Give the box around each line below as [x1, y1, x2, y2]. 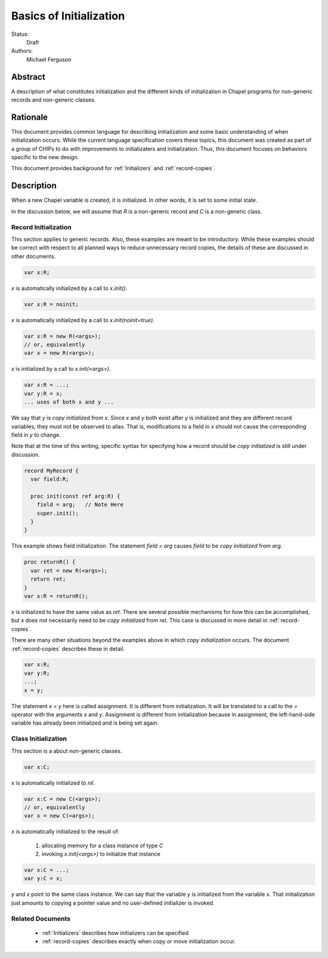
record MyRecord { [24, 467, 79, 474]
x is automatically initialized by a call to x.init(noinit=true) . [11, 316, 155, 323]
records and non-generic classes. [11, 96, 97, 103]
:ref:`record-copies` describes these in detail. [11, 645, 125, 652]
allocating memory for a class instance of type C [41, 842, 163, 849]
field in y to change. [11, 431, 61, 438]
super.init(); [36, 509, 79, 517]
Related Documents [11, 914, 71, 923]
